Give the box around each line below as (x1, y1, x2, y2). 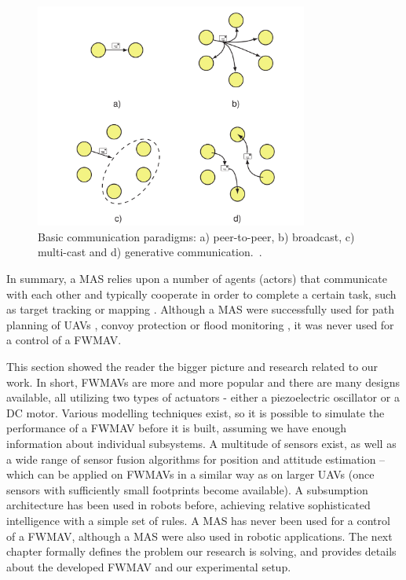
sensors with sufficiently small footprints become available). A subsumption (6, 481, 368, 497)
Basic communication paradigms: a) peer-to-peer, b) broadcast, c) (38, 228, 355, 244)
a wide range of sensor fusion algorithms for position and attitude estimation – (6, 450, 386, 467)
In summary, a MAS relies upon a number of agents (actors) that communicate (6, 270, 388, 286)
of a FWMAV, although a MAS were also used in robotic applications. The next (6, 527, 393, 544)
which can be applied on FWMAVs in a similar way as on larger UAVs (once (6, 466, 375, 483)
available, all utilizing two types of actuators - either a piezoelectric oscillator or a (6, 389, 400, 406)
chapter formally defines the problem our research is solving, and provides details (6, 543, 397, 560)
